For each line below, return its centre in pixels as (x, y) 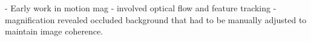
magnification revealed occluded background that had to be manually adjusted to (156, 19)
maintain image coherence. (54, 31)
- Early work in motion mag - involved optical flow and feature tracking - (141, 8)
